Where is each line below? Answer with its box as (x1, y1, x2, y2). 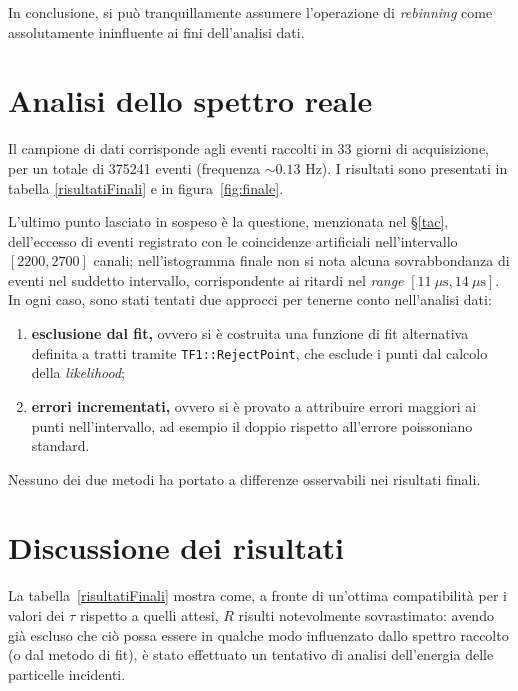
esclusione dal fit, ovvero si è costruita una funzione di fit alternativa (31, 323, 469, 344)
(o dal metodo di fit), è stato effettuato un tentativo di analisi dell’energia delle (8, 644, 494, 665)
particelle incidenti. (8, 663, 126, 684)
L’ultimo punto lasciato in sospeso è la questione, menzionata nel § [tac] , (8, 211, 449, 232)
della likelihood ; (31, 362, 125, 383)
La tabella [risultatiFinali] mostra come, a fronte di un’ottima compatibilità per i (8, 585, 507, 606)
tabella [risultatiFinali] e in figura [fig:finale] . (8, 177, 284, 198)
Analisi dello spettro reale (8, 80, 373, 121)
